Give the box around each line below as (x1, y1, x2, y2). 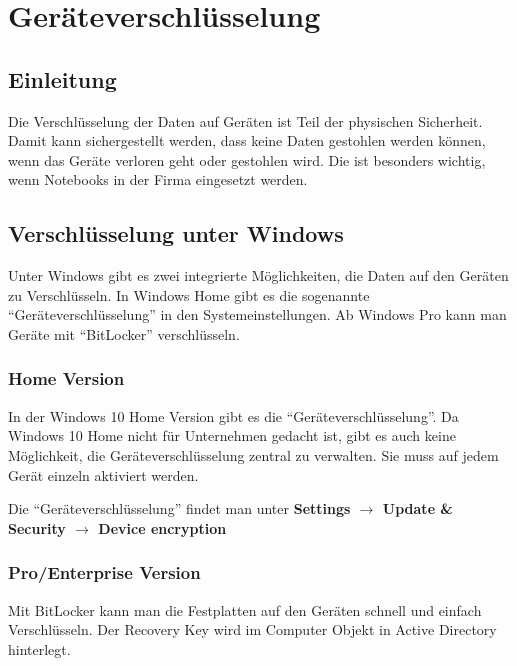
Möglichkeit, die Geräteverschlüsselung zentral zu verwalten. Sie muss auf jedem (8, 444, 499, 465)
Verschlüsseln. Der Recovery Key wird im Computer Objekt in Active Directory (8, 619, 497, 640)
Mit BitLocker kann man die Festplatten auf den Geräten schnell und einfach (8, 599, 482, 620)
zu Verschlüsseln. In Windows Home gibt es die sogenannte (8, 284, 370, 305)
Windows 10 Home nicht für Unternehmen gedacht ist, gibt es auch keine (8, 425, 456, 446)
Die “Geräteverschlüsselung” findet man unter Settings (8, 498, 351, 519)
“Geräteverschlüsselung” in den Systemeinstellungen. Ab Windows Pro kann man (8, 304, 507, 325)
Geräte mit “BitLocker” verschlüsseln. (8, 323, 240, 344)
